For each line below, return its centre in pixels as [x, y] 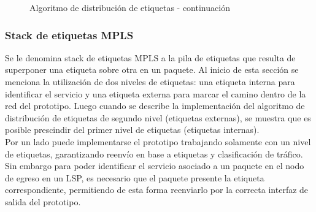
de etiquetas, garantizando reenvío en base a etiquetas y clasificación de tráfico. [154, 153]
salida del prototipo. [43, 201]
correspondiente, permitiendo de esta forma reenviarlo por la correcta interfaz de [157, 190]
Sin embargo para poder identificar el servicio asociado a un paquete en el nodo [155, 166]
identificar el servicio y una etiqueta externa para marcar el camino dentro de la [156, 93]
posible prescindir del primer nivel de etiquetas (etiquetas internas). [132, 130]
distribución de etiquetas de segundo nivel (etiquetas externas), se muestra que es [158, 117]
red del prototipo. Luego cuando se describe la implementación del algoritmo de [155, 106]
